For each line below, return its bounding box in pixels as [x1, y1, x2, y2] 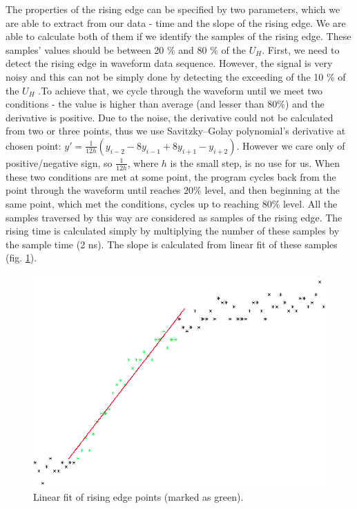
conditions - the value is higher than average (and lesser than [6, 97, 264, 111]
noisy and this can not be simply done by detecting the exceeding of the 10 [6, 69, 324, 83]
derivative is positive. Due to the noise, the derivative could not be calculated [6, 110, 334, 124]
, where [127, 155, 159, 170]
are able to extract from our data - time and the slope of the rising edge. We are [6, 15, 346, 30]
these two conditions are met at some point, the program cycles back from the [6, 169, 336, 183]
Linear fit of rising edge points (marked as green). [33, 490, 244, 504]
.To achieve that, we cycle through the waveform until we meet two [38, 83, 323, 97]
